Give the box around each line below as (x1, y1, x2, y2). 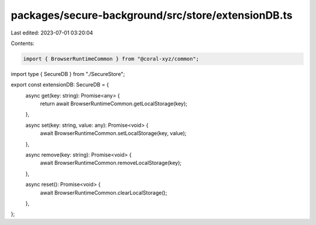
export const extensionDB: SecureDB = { (11, 81, 109, 88)
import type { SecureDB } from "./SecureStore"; (11, 70, 125, 77)
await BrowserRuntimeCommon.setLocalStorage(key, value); (40, 130, 187, 137)
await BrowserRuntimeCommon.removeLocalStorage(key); (40, 160, 182, 167)
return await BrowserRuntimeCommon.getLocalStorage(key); (40, 100, 187, 108)
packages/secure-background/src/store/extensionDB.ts (11, 9, 293, 22)
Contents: (11, 40, 35, 47)
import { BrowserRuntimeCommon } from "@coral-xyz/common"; (23, 56, 200, 62)
